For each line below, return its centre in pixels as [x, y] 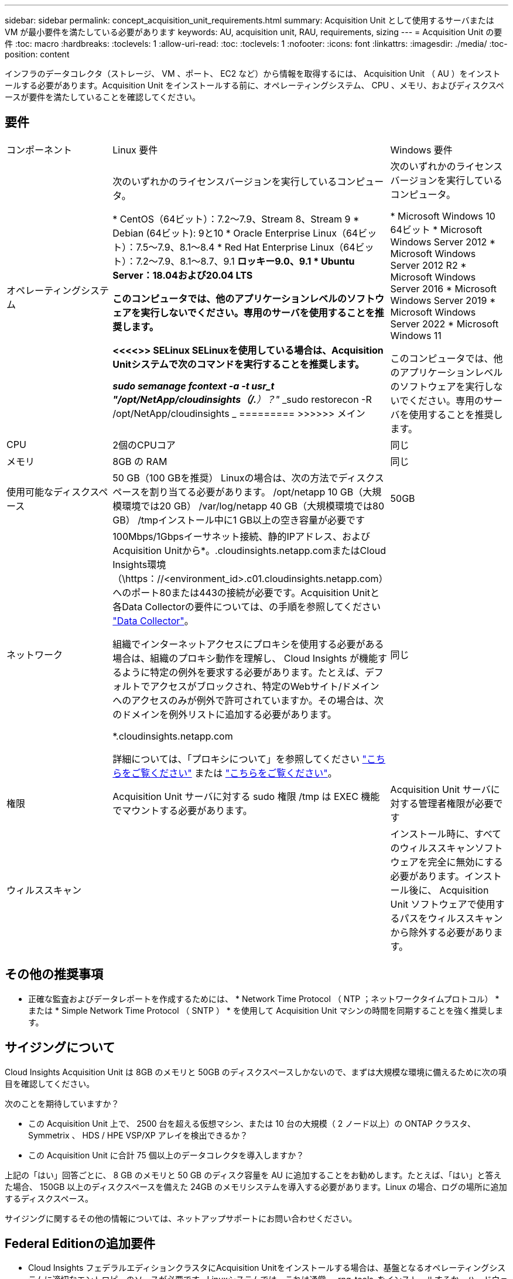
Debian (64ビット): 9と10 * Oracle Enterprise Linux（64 [235, 233]
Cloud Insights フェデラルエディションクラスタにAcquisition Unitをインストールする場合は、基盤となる [226, 1268]
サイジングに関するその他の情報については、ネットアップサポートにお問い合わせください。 [181, 1218]
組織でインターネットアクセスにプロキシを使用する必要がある [248, 644]
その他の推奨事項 [54, 974]
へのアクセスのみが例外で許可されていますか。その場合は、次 [248, 700]
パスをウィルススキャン [451, 918]
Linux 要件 [135, 150]
